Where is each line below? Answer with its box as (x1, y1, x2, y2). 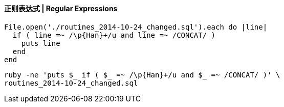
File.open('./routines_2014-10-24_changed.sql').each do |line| (4, 22, 268, 31)
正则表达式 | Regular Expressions (4, 4, 118, 13)
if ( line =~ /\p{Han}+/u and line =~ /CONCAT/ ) (12, 31, 216, 39)
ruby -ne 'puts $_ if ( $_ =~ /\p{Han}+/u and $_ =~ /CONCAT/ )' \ (4, 70, 280, 79)
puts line (21, 39, 60, 47)
